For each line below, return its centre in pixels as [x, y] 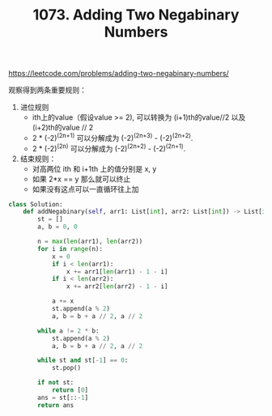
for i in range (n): [70, 248]
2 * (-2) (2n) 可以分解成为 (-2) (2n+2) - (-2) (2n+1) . [109, 147]
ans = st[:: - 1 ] [63, 397]
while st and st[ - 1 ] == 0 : [83, 361]
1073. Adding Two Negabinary [136, 15]
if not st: [56, 383]
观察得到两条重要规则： [47, 90]
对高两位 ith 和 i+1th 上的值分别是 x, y [94, 168]
